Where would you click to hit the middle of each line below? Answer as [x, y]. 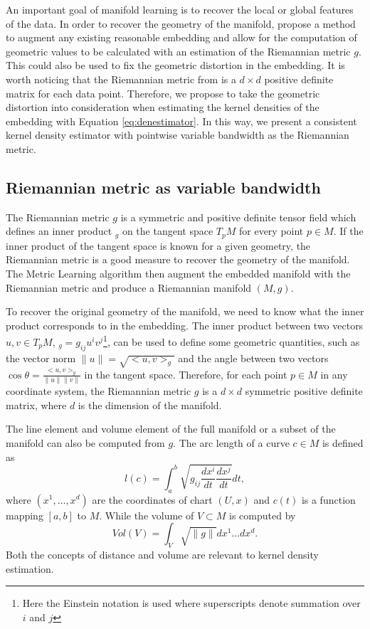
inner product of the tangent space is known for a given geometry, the [158, 245]
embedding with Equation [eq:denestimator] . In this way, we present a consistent [181, 121]
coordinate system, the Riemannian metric [99, 391]
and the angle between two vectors [253, 358]
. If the [348, 231]
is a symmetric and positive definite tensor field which [238, 217]
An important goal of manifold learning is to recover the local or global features [180, 9]
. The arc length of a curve [231, 442]
